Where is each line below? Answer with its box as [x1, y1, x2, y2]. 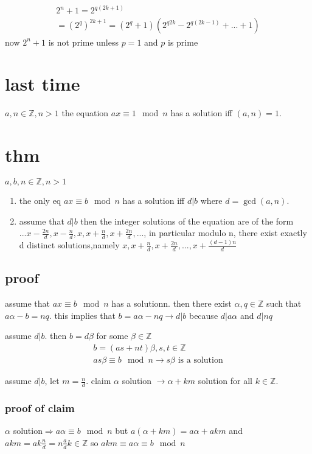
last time [5, 71, 80, 96]
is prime [167, 35, 198, 48]
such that [266, 297, 302, 310]
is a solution [178, 356, 223, 365]
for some [96, 329, 128, 342]
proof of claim [5, 400, 75, 415]
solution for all [198, 374, 252, 387]
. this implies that [49, 309, 116, 321]
